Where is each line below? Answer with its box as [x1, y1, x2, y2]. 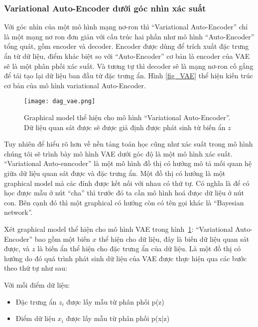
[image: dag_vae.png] [24, 98, 96, 105]
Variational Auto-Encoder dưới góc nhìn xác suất [4, 1, 206, 14]
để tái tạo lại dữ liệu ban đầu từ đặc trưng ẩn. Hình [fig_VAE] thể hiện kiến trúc [4, 70, 254, 81]
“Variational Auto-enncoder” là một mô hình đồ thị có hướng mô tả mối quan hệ [4, 158, 252, 168]
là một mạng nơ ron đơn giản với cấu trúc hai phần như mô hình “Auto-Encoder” [4, 31, 255, 41]
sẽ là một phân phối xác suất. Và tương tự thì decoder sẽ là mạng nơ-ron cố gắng [4, 60, 254, 71]
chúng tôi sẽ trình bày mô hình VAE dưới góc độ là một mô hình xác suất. [4, 148, 233, 159]
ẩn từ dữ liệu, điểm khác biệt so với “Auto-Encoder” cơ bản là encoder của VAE [4, 51, 250, 61]
